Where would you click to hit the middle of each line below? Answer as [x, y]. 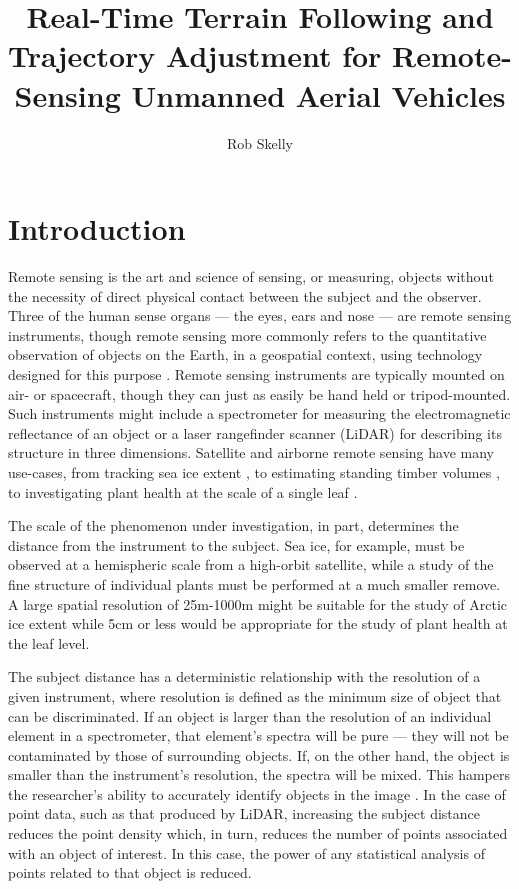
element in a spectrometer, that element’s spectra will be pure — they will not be [258, 735]
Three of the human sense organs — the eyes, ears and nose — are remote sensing [260, 315]
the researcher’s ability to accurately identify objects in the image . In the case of [257, 793]
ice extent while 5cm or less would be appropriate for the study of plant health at [258, 623]
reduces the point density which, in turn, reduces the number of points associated [258, 833]
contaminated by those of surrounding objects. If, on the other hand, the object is [259, 754]
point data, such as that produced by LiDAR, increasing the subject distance [244, 813]
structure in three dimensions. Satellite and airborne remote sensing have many [251, 452]
